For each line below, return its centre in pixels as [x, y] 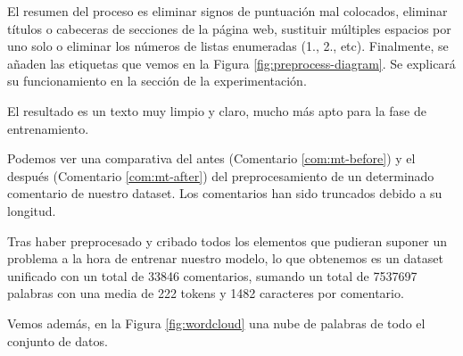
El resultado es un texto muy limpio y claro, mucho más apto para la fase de [217, 110]
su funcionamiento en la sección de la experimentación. [157, 81]
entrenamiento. [48, 128]
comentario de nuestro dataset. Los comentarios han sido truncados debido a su [225, 193]
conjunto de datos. [58, 340]
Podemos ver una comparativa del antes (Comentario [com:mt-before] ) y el [211, 158]
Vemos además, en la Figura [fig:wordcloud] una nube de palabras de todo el [216, 323]
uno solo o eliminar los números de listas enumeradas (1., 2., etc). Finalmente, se [228, 46]
